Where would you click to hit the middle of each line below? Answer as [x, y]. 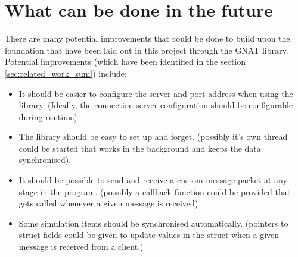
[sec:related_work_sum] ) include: [66, 73]
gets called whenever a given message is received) [108, 203]
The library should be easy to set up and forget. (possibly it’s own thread [153, 137]
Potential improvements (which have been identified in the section [125, 62]
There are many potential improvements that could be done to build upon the [148, 38]
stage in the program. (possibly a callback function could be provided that [155, 191]
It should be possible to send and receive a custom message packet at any [153, 180]
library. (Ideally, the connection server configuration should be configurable [156, 105]
